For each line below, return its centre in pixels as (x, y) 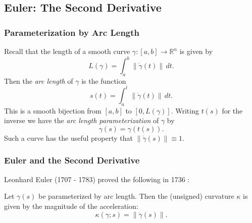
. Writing (185, 110)
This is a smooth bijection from (53, 110)
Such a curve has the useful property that (69, 137)
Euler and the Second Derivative (72, 160)
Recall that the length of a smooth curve (67, 51)
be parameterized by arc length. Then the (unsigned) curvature (136, 196)
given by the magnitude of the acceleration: (71, 206)
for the (232, 110)
